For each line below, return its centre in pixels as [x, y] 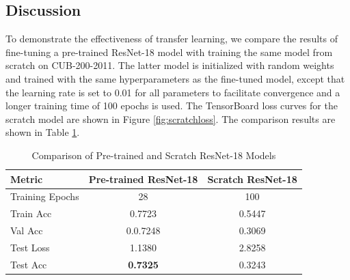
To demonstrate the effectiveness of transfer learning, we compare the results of [172, 39]
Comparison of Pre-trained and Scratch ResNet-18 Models [154, 155]
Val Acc [27, 230]
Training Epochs [45, 196]
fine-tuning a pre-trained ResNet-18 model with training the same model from [169, 52]
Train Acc [31, 213]
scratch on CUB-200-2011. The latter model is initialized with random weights [170, 65]
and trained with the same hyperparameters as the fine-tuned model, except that [175, 78]
